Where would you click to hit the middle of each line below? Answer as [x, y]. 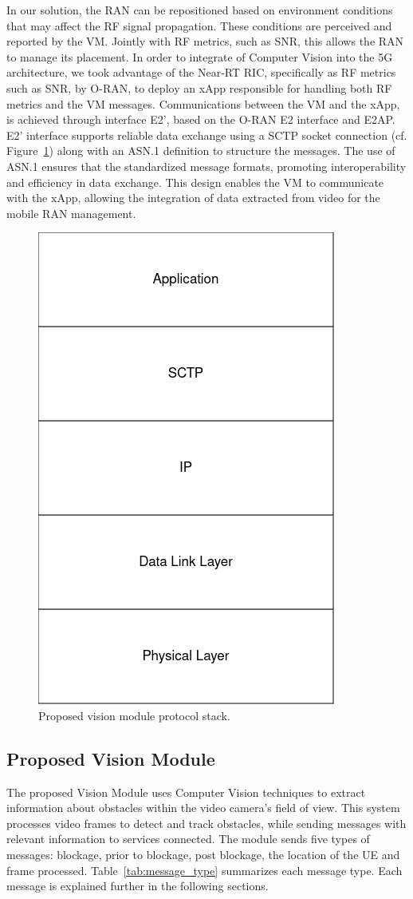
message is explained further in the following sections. [138, 886]
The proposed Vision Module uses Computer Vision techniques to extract [186, 792]
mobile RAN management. [71, 213]
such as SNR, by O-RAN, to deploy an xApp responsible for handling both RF [199, 87]
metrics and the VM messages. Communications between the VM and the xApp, [203, 103]
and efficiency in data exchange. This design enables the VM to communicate [195, 182]
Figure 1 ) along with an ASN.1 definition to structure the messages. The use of [201, 150]
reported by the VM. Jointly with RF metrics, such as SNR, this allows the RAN [205, 41]
